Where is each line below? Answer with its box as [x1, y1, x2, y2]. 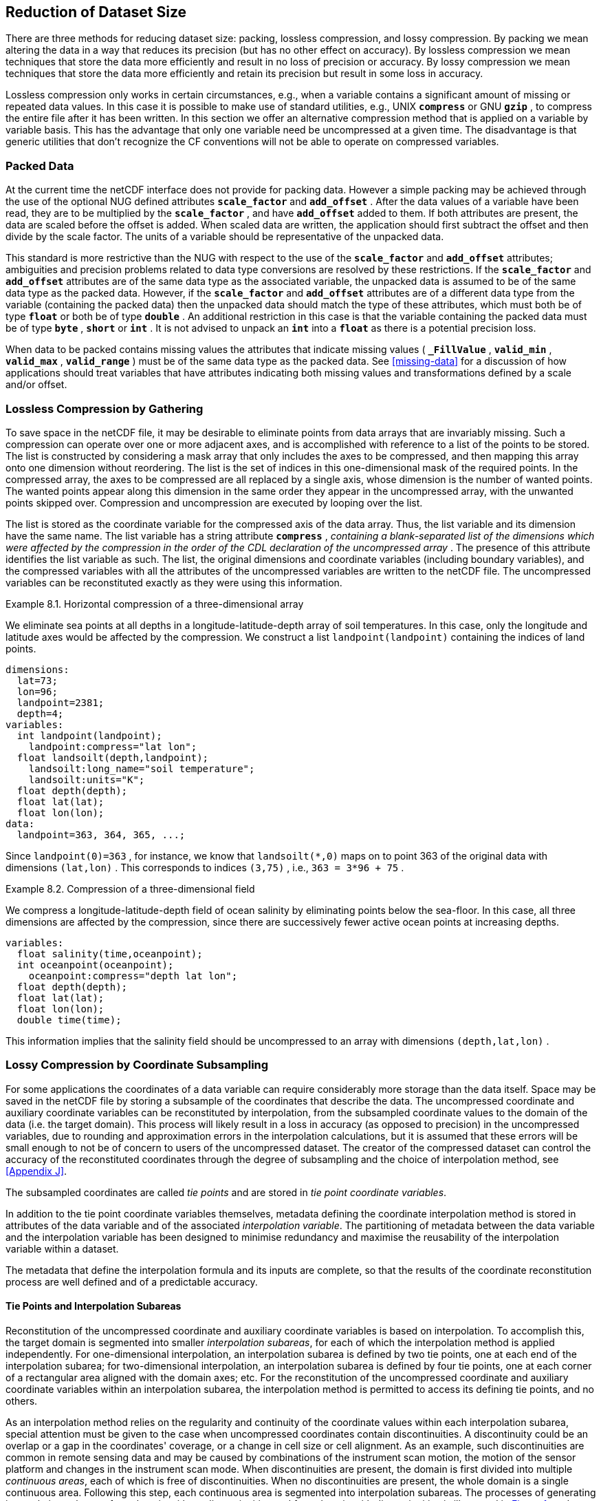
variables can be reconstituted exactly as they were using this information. [6, 576, 342, 588]
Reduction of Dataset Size [6, 3, 187, 21]
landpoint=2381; [17, 696, 105, 708]
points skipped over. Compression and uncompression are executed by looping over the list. [6, 496, 423, 509]
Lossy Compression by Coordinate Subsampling [6, 1058, 269, 1072]
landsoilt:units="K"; [28, 774, 145, 785]
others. [6, 1394, 38, 1407]
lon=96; [17, 685, 58, 697]
